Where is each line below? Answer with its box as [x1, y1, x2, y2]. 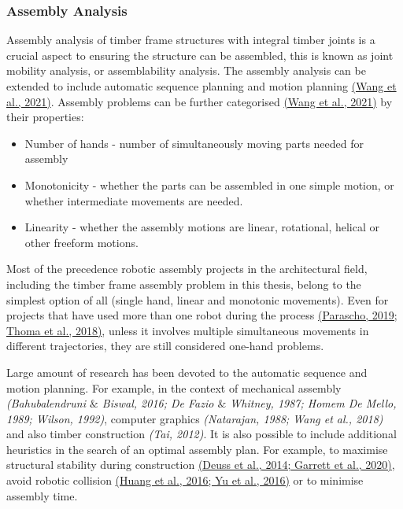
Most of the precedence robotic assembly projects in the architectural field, [6, 260, 368, 277]
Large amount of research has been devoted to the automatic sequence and [6, 363, 368, 380]
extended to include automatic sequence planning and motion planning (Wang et [6, 78, 397, 94]
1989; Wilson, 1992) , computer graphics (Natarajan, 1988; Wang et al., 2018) [6, 410, 383, 426]
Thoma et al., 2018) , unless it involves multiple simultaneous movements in [6, 322, 369, 338]
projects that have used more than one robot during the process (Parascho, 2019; [6, 307, 397, 323]
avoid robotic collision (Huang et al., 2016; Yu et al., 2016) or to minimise [6, 472, 364, 489]
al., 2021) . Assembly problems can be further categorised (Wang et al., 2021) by [6, 93, 393, 109]
